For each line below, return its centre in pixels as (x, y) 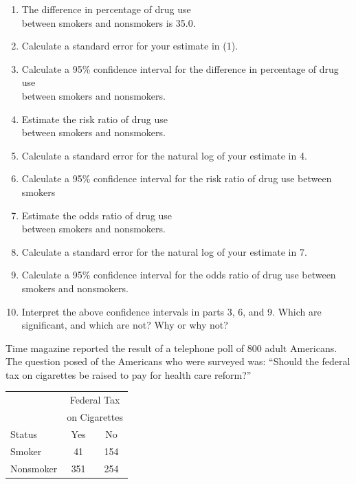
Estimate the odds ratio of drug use (97, 215)
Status (24, 433)
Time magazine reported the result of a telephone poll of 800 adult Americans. (171, 348)
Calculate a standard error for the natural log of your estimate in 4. (164, 155)
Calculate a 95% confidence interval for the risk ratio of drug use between (177, 178)
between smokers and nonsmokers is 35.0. (109, 22)
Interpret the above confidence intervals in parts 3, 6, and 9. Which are (171, 311)
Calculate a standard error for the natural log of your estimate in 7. (164, 251)
